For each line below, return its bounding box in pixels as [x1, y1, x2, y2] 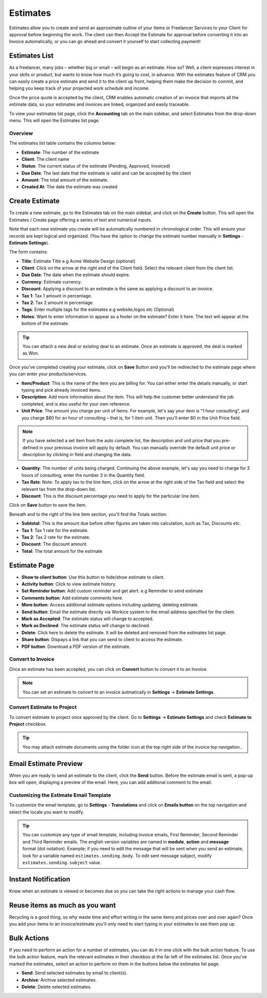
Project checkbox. [9, 721, 47, 727]
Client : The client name [21, 156, 69, 162]
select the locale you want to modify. [9, 809, 85, 815]
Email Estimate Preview [9, 759, 83, 768]
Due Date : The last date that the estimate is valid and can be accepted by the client [21, 170, 191, 176]
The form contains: [9, 249, 48, 255]
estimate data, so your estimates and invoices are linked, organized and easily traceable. [9, 102, 190, 108]
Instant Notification [9, 875, 71, 883]
